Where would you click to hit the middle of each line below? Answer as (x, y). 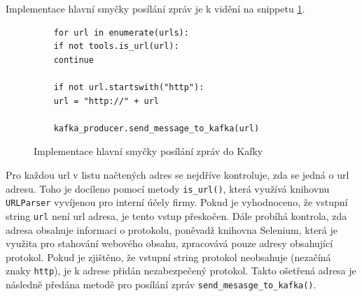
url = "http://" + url (106, 101)
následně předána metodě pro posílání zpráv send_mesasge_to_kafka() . (161, 284)
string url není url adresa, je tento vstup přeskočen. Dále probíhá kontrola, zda (176, 215)
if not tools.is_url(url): (116, 46)
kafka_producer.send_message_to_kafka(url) (156, 128)
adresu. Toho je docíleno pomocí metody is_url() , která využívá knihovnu (168, 188)
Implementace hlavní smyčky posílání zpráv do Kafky (148, 151)
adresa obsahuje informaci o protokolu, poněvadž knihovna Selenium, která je (172, 229)
